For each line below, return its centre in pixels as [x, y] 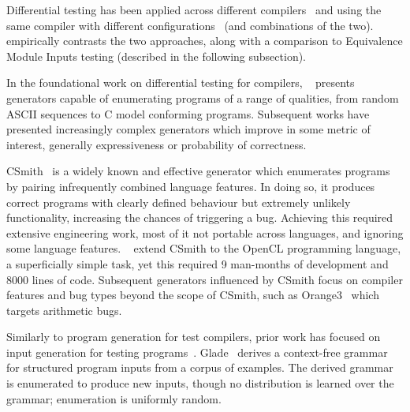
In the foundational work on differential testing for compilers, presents [181, 82]
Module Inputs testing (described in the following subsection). [157, 56]
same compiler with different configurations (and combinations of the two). [190, 25]
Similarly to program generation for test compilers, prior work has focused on [194, 337]
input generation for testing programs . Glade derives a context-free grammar [197, 352]
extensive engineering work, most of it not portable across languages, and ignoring [205, 232]
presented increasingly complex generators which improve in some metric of [188, 129]
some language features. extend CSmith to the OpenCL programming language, [204, 248]
